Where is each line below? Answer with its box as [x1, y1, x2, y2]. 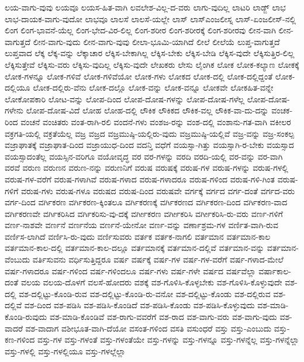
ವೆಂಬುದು [5, 253, 30, 266]
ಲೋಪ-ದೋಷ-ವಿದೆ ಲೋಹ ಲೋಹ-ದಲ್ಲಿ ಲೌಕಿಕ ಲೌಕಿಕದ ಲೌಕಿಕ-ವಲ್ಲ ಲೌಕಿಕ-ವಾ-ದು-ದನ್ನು [26, 104, 269, 116]
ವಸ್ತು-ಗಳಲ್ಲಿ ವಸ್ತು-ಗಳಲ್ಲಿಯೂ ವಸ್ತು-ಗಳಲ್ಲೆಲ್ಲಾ [5, 344, 126, 357]
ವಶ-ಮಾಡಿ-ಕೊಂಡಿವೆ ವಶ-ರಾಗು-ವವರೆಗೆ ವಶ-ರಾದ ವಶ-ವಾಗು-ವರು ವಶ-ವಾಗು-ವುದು [49, 311, 277, 323]
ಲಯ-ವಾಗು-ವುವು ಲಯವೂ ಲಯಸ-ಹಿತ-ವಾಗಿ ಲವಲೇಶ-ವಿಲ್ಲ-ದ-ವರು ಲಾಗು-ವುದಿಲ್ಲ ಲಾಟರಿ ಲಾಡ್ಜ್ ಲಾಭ [5, 1, 286, 13]
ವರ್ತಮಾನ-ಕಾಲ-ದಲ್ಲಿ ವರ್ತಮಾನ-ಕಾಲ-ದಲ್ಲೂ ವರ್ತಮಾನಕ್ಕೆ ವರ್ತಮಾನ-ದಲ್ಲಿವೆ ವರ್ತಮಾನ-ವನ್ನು [5, 242, 265, 254]
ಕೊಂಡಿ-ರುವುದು [5, 311, 47, 323]
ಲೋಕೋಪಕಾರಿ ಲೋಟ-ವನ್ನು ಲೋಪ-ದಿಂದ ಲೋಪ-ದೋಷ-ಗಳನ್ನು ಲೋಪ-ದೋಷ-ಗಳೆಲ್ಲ [5, 92, 245, 105]
